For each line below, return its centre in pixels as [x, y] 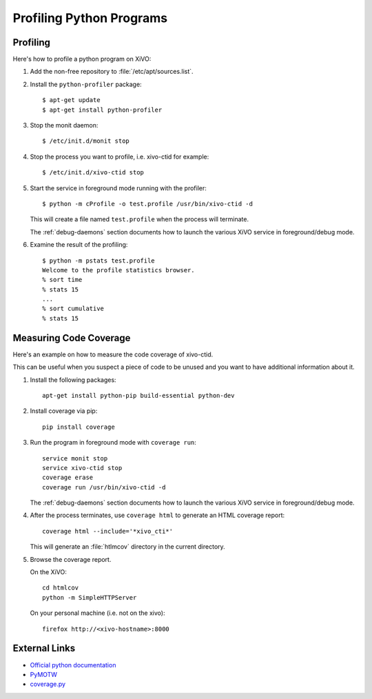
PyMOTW [44, 674]
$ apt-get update [71, 100]
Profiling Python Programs [90, 18]
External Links [44, 648]
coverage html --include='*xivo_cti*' [108, 531]
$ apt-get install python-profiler [102, 110]
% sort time [62, 280]
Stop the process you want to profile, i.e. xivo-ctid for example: [120, 156]
